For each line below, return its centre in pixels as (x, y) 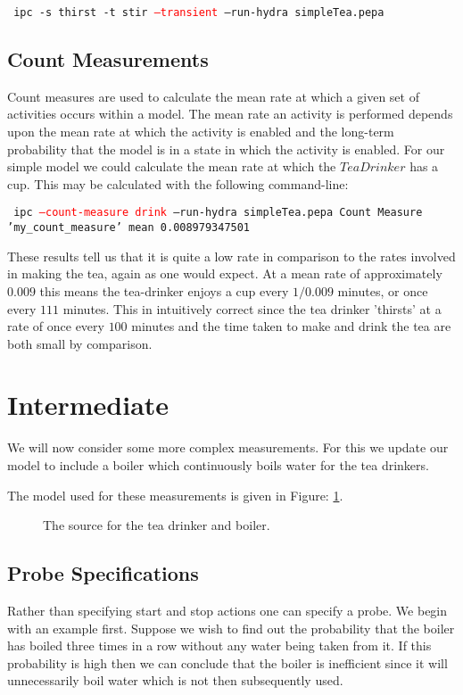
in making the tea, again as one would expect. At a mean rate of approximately (225, 273)
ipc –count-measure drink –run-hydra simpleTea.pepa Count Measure (218, 213)
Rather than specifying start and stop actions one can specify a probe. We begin (227, 610)
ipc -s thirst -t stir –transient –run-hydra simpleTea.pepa (199, 12)
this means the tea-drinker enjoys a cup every (164, 290)
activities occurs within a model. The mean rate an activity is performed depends (230, 114)
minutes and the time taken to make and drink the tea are (291, 326)
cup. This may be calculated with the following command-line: (178, 183)
